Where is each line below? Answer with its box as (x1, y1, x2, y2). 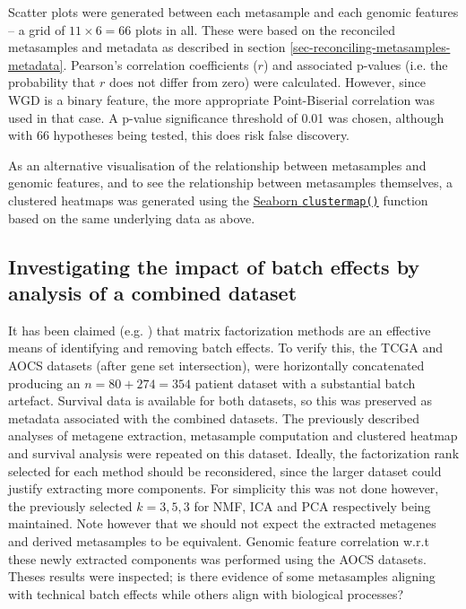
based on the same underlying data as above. (8, 208, 255, 227)
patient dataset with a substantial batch (194, 373, 416, 392)
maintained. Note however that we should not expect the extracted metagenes (8, 514, 436, 533)
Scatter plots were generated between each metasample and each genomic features (8, 3, 459, 21)
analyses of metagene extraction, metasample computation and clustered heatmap (8, 426, 458, 445)
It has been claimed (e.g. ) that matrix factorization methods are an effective (8, 320, 431, 339)
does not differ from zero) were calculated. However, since (108, 73, 426, 91)
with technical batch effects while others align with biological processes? (8, 584, 404, 603)
